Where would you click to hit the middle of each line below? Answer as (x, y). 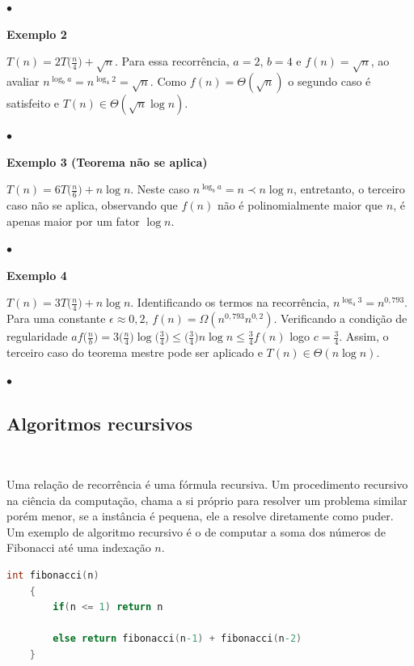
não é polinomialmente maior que (300, 204)
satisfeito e (33, 102)
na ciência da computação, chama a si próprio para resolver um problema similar (207, 500)
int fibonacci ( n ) (53, 575)
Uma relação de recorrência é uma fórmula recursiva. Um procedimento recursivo (207, 484)
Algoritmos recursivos (99, 423)
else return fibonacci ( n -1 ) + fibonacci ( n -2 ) (177, 639)
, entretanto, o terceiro (349, 189)
